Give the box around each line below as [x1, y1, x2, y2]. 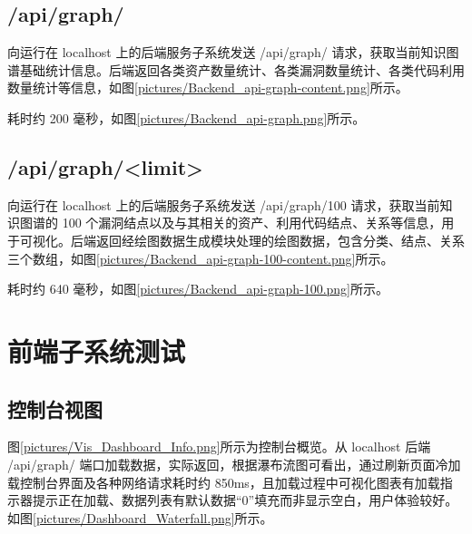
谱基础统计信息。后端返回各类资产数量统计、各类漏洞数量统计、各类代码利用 [7, 60, 465, 79]
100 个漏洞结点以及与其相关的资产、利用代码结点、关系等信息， [62, 213, 442, 232]
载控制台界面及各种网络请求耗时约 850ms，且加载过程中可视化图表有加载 [7, 472, 440, 491]
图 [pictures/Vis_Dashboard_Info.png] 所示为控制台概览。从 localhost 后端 [7, 437, 431, 456]
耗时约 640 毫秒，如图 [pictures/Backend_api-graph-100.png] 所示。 [7, 279, 388, 298]
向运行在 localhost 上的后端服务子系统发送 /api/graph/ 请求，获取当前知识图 [7, 43, 459, 62]
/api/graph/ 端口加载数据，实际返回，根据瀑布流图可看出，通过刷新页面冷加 [7, 454, 461, 473]
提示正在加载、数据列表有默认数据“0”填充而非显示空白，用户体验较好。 [32, 490, 458, 510]
